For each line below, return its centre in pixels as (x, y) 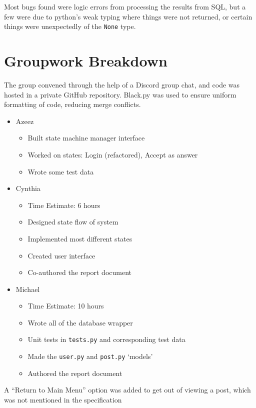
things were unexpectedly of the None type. (70, 26)
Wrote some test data (61, 171)
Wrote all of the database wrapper (80, 322)
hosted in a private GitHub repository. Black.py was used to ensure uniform (120, 94)
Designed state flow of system (73, 222)
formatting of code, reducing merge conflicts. (72, 104)
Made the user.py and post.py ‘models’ (90, 356)
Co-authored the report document (80, 272)
